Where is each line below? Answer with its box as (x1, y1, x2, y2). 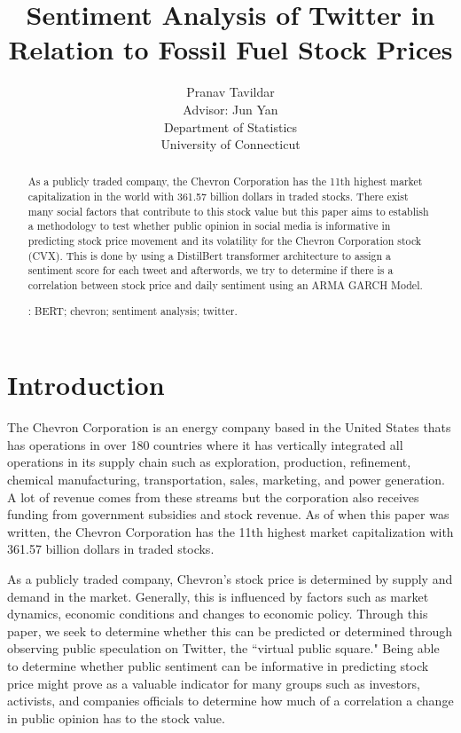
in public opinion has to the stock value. (7, 708, 225, 727)
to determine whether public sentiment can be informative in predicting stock (7, 656, 429, 674)
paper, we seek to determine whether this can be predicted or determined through (7, 621, 453, 640)
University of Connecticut (160, 135, 301, 154)
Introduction (7, 366, 165, 403)
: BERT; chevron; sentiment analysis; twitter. (27, 303, 238, 318)
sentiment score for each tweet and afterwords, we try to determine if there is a (27, 263, 394, 278)
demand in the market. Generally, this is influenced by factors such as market (7, 587, 429, 605)
